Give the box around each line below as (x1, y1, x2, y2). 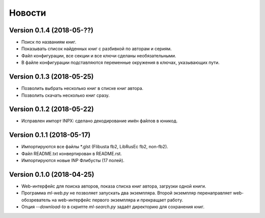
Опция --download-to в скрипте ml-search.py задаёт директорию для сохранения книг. (21, 204, 205, 210)
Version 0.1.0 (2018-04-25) (9, 170, 94, 179)
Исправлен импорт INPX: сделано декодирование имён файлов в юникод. (21, 118, 178, 124)
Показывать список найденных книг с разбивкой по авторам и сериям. (21, 46, 172, 52)
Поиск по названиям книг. (21, 39, 77, 45)
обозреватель (21, 197, 51, 203)
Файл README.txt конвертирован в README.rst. (21, 150, 122, 157)
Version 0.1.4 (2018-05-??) (9, 26, 94, 34)
